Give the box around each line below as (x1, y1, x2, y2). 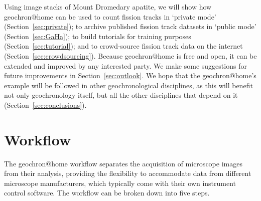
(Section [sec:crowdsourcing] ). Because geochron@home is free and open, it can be (4, 50, 257, 61)
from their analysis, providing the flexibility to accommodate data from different (4, 168, 251, 178)
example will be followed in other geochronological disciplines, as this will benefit (4, 80, 253, 90)
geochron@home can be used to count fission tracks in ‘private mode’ (4, 11, 216, 22)
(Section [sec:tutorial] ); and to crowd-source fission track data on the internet (4, 41, 243, 51)
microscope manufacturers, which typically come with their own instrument (4, 177, 236, 188)
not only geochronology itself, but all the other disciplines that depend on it (4, 90, 238, 100)
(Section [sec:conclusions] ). (4, 99, 87, 110)
